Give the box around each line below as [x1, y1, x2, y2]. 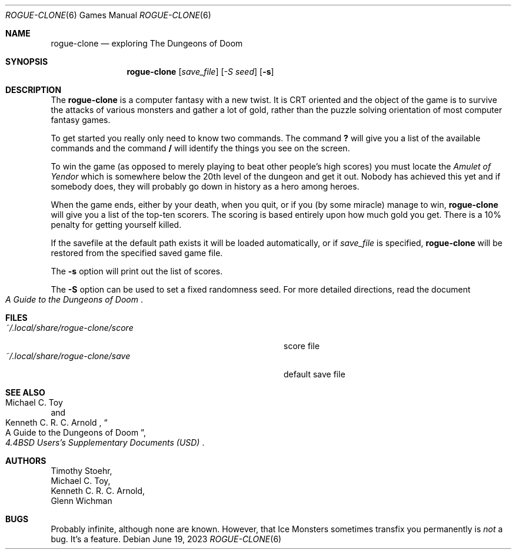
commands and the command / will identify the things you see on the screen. [51, 143, 350, 153]
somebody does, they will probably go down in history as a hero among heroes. [51, 181, 359, 191]
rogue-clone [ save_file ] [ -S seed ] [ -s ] [126, 67, 274, 77]
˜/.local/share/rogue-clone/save [5, 351, 131, 361]
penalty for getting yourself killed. [51, 220, 182, 230]
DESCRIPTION [5, 85, 62, 95]
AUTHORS [5, 456, 46, 466]
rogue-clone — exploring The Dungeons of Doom [51, 38, 243, 48]
